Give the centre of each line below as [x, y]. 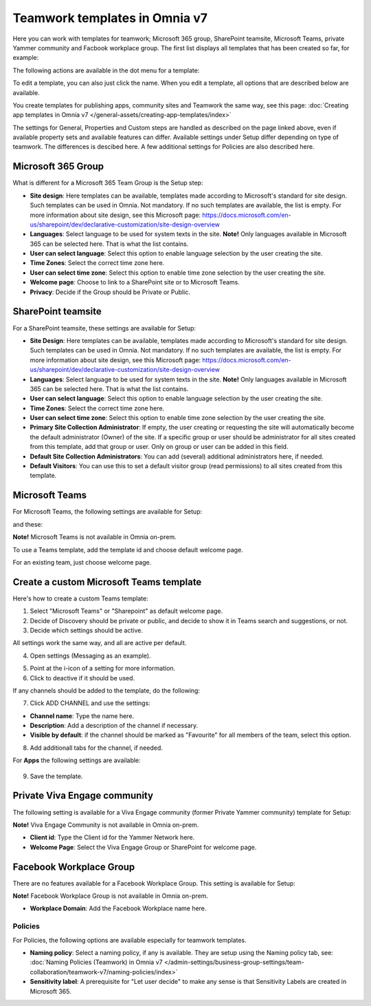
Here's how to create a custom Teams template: [80, 598]
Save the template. [56, 776]
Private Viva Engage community [83, 796]
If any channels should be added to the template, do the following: [106, 690]
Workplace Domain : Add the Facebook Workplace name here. [118, 908]
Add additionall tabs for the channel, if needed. [96, 748]
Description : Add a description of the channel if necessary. [114, 726]
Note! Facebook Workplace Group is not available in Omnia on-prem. [111, 896]
